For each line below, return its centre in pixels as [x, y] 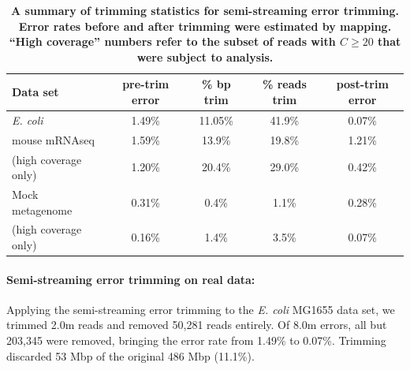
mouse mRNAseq [53, 139]
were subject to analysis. [205, 56]
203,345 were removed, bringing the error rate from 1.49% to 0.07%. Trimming [196, 340]
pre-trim [146, 84]
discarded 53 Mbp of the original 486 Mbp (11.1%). [130, 355]
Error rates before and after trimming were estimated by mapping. [205, 26]
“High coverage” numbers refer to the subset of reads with [172, 41]
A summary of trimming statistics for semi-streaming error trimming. [205, 10]
